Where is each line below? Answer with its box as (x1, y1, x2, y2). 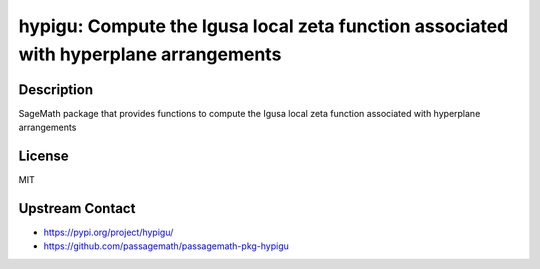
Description (18, 81, 94, 98)
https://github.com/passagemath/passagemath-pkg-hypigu (43, 240, 290, 252)
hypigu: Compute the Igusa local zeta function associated (18, 15, 509, 37)
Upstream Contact (18, 200, 136, 217)
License (18, 148, 69, 165)
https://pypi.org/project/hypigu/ (43, 226, 174, 239)
